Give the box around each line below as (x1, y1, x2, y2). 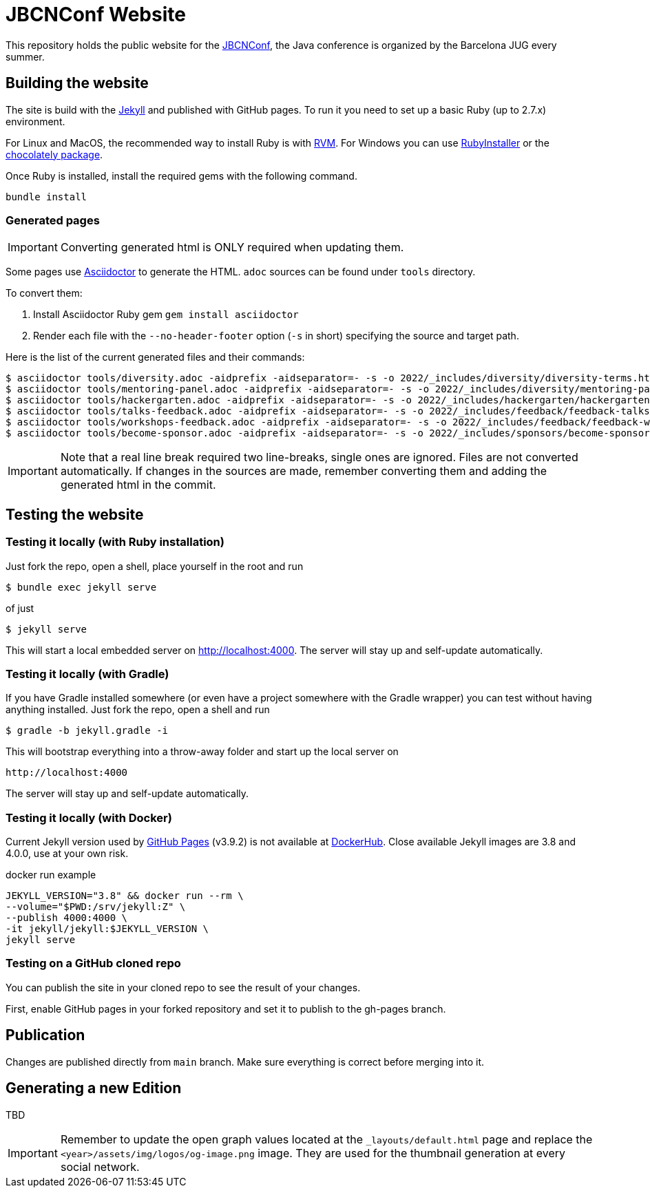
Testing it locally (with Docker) (6, 810, 172, 825)
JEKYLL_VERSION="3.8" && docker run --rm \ (6, 890, 244, 902)
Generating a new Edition (6, 1079, 182, 1097)
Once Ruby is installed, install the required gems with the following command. (6, 169, 357, 182)
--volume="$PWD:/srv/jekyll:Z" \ (6, 901, 186, 913)
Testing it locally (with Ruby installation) (6, 535, 224, 549)
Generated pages (6, 213, 100, 227)
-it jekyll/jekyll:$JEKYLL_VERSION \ (6, 923, 209, 935)
